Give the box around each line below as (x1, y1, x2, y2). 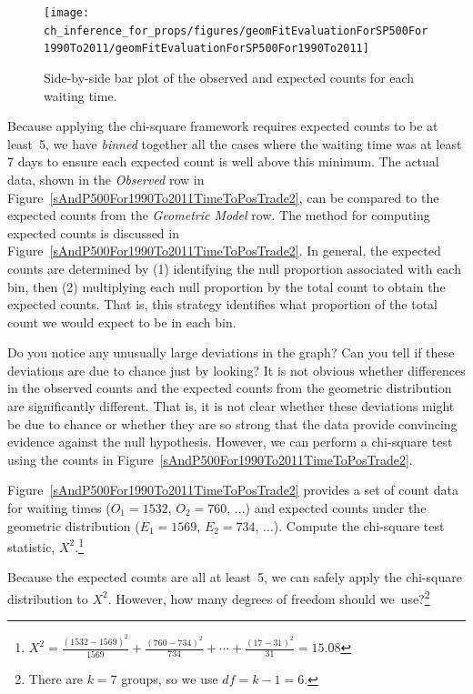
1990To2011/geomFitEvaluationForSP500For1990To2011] (44, 42, 369, 55)
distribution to (7, 588, 88, 608)
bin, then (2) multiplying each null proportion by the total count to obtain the (7, 277, 446, 296)
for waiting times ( (7, 498, 111, 518)
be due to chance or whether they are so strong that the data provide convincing (7, 414, 458, 433)
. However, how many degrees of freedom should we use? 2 (107, 587, 430, 608)
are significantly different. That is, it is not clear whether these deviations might (7, 397, 455, 416)
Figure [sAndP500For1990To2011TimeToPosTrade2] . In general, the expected (7, 241, 441, 260)
